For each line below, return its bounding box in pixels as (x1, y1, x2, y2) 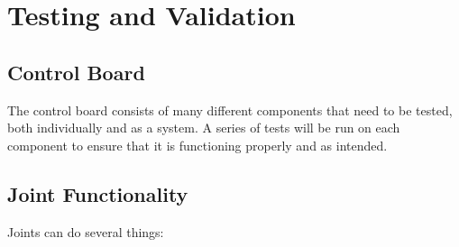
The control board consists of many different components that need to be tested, (7, 100, 453, 119)
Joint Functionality (7, 179, 188, 207)
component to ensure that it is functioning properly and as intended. (7, 135, 388, 154)
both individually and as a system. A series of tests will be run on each (7, 118, 400, 137)
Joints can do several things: (7, 222, 164, 241)
